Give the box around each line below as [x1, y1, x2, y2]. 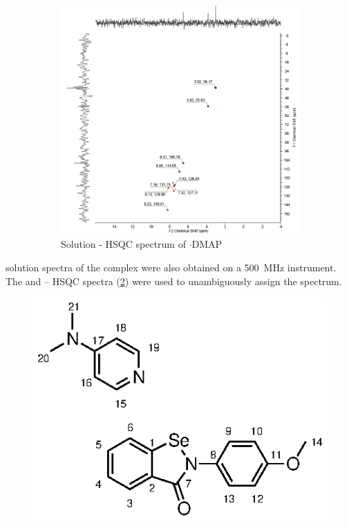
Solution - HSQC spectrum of [61, 237, 186, 251]
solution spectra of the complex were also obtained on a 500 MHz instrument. [6, 260, 337, 275]
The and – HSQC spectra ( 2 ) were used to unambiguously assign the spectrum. [6, 273, 342, 288]
